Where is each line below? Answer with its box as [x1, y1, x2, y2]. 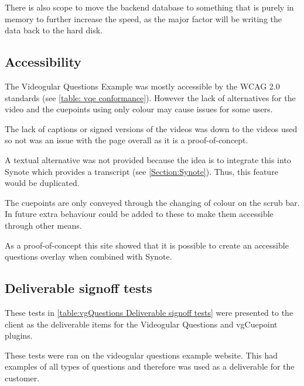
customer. [5, 371, 40, 384]
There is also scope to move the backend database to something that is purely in [5, 1, 294, 13]
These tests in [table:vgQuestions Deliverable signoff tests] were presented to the [5, 306, 293, 318]
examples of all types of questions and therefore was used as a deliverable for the [5, 360, 295, 373]
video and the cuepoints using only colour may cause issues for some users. [5, 103, 273, 115]
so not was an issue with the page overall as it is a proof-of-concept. [5, 134, 248, 146]
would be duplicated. [5, 177, 80, 189]
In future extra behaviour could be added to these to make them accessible [5, 208, 274, 220]
